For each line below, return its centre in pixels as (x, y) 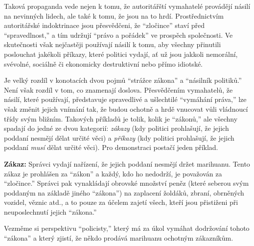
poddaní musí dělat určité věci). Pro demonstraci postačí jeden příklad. (111, 147)
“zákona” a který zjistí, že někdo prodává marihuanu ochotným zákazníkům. (119, 238)
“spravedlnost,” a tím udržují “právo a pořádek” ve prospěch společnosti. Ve (118, 35)
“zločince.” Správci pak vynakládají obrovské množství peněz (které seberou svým (127, 183)
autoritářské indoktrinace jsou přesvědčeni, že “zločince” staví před (104, 25)
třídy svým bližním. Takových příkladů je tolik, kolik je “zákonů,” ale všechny (121, 118)
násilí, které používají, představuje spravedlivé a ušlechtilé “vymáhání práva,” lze (125, 99)
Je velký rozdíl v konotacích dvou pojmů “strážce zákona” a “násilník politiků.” (123, 80)
